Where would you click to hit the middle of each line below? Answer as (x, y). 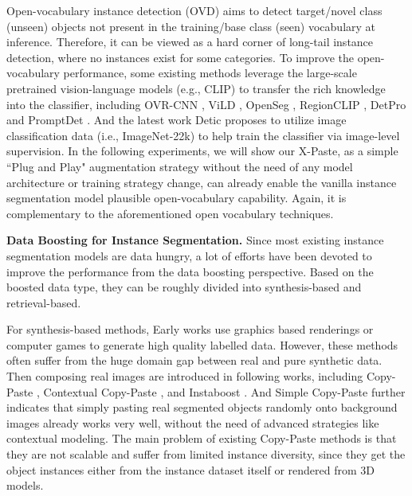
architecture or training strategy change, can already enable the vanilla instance (202, 182)
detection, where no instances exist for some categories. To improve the (180, 57)
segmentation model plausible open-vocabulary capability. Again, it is (177, 198)
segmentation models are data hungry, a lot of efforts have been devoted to (189, 255)
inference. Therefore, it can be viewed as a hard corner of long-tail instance (190, 42)
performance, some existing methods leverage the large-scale (210, 73)
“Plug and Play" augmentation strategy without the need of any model (180, 166)
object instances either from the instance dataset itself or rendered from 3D (191, 469)
